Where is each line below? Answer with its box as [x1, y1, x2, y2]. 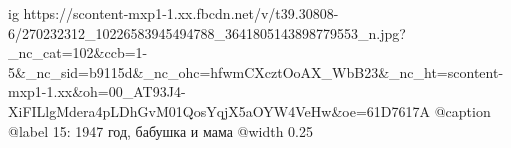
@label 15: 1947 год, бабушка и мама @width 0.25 [8, 120, 314, 141]
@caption [434, 100, 491, 121]
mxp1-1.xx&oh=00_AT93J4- [8, 81, 186, 102]
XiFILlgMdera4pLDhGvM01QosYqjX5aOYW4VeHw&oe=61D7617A [8, 100, 431, 121]
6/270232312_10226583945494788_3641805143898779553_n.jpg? [8, 22, 406, 43]
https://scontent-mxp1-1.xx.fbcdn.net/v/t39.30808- [23, 3, 339, 23]
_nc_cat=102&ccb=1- [8, 42, 148, 63]
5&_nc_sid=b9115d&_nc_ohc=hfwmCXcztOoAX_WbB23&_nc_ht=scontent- [8, 61, 504, 82]
